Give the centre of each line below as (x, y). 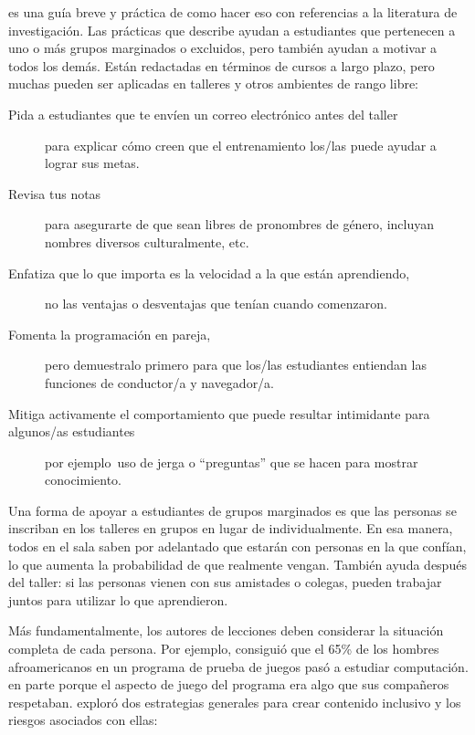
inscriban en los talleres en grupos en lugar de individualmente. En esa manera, (231, 528)
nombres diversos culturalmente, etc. (147, 241)
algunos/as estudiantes (72, 431)
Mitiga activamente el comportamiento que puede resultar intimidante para (219, 413)
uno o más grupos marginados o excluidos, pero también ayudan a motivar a (223, 48)
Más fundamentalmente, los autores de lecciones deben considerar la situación (226, 630)
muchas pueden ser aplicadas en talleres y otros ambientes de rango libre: (214, 84)
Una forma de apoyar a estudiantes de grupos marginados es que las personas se (232, 510)
